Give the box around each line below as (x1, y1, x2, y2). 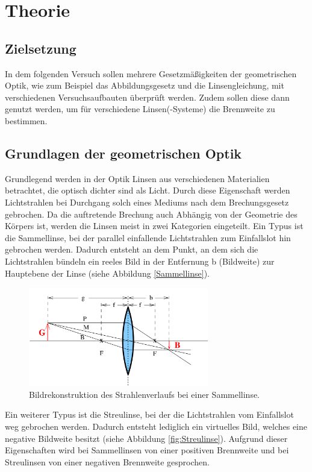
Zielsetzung (5, 39, 76, 57)
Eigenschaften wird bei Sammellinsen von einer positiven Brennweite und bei (5, 444, 289, 456)
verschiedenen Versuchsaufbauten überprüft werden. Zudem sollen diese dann (5, 90, 290, 103)
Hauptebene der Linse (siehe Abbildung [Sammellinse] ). (5, 266, 210, 279)
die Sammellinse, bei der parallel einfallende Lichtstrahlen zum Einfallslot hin (5, 231, 291, 244)
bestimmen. (5, 114, 48, 127)
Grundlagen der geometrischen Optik (5, 143, 242, 162)
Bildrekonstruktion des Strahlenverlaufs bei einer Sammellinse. (29, 388, 260, 400)
